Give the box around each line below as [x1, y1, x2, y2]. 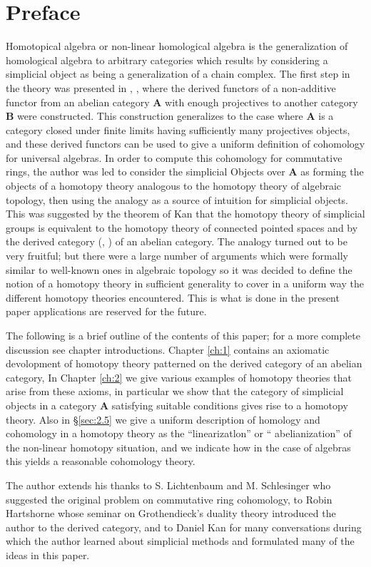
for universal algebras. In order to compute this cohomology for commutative [6, 150, 342, 165]
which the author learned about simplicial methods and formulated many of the [6, 533, 355, 548]
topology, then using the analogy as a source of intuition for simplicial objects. [6, 192, 349, 207]
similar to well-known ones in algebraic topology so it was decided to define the [6, 262, 352, 277]
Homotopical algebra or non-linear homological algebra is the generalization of [6, 39, 348, 53]
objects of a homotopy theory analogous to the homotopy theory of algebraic [6, 178, 342, 193]
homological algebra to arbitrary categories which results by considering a [6, 52, 328, 67]
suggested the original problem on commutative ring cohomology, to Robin [6, 491, 332, 506]
